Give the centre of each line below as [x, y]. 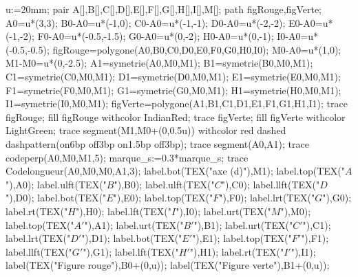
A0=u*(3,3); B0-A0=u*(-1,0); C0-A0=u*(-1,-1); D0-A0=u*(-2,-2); [146, 22]
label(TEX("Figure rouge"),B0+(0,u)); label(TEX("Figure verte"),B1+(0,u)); [168, 265]
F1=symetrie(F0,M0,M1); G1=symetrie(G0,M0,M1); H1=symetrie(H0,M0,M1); [173, 90]
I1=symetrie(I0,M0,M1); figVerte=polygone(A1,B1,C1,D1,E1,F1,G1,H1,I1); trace [177, 103]
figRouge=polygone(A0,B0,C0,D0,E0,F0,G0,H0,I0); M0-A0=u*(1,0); [197, 49]
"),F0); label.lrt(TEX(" [267, 198]
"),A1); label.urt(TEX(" [134, 224]
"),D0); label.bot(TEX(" [56, 198]
